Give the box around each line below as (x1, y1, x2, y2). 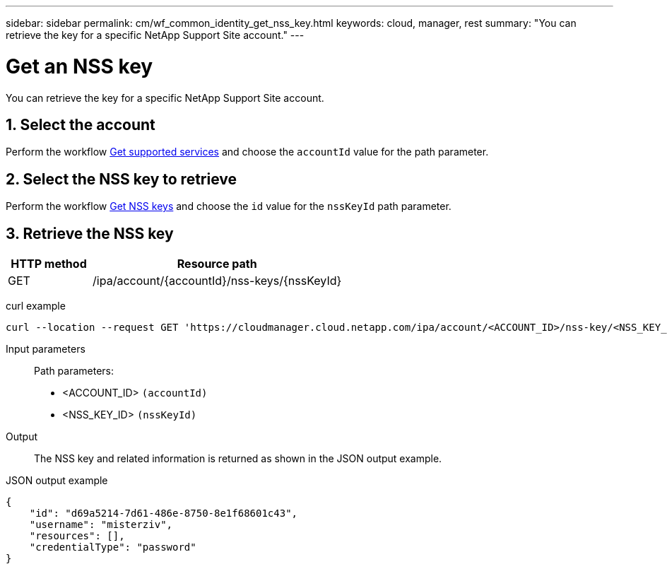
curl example (6, 300, 66, 312)
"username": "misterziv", (29, 519, 173, 531)
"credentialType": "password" (29, 541, 196, 553)
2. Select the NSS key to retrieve (6, 170, 237, 188)
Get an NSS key (6, 54, 153, 78)
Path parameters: (34, 365, 114, 377)
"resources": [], (29, 530, 125, 542)
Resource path (177, 257, 257, 271)
